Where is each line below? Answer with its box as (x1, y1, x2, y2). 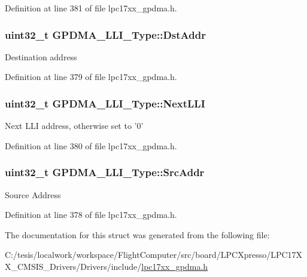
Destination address (5, 50, 77, 63)
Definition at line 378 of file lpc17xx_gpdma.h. (5, 208, 177, 221)
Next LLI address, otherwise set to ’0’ (5, 119, 144, 132)
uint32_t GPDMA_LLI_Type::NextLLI (5, 96, 205, 110)
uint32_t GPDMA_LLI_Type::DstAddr (5, 27, 206, 42)
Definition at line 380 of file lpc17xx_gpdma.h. (5, 139, 177, 152)
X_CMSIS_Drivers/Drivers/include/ (5, 260, 142, 272)
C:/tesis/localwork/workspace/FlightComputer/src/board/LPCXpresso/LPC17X (5, 248, 303, 261)
